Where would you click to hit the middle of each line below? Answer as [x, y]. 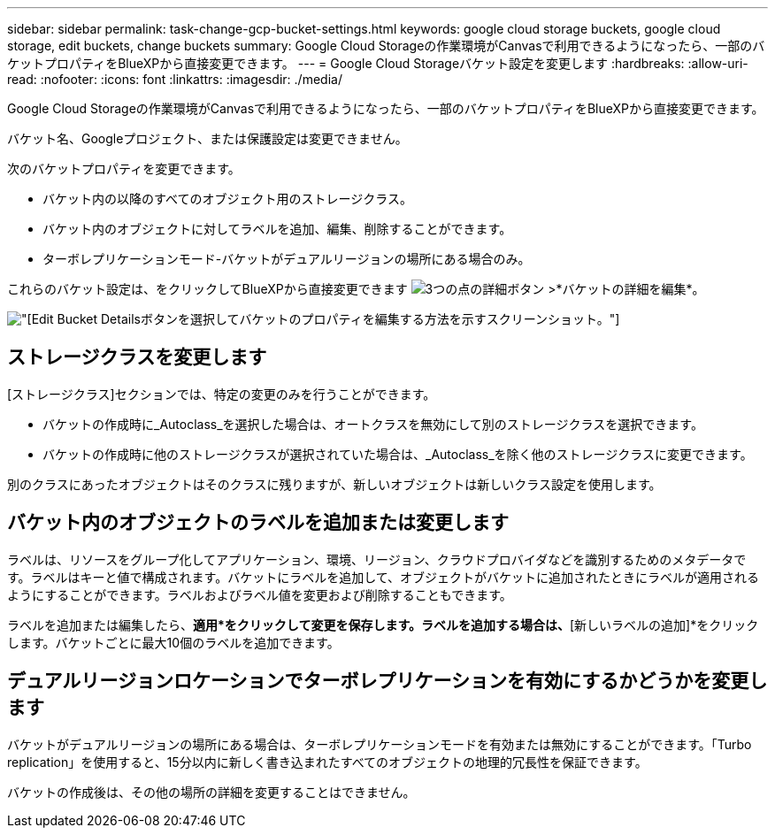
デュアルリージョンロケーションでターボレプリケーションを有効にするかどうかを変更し [387, 681]
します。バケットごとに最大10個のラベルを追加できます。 [173, 642]
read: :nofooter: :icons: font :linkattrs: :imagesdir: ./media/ [175, 79]
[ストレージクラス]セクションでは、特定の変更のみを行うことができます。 [222, 394]
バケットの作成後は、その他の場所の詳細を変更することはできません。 [211, 792]
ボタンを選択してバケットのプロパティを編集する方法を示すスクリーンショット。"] [380, 319]
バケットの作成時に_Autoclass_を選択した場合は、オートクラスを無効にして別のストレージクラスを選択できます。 [373, 424]
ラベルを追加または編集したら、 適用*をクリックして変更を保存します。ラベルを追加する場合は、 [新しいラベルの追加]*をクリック [383, 624]
